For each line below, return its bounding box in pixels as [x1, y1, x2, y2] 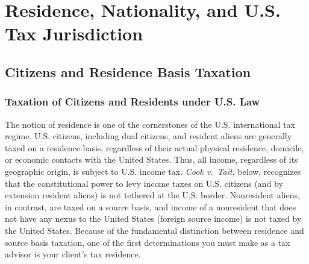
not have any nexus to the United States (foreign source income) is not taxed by [5, 212, 302, 225]
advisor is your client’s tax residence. [5, 248, 141, 260]
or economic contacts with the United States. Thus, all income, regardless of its [5, 153, 298, 166]
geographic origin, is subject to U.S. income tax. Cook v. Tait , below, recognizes [5, 165, 301, 177]
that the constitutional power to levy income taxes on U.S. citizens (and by [5, 177, 283, 189]
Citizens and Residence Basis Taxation [5, 62, 251, 81]
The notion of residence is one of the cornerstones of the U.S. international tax [5, 118, 295, 130]
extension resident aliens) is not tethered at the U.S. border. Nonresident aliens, [5, 189, 300, 201]
